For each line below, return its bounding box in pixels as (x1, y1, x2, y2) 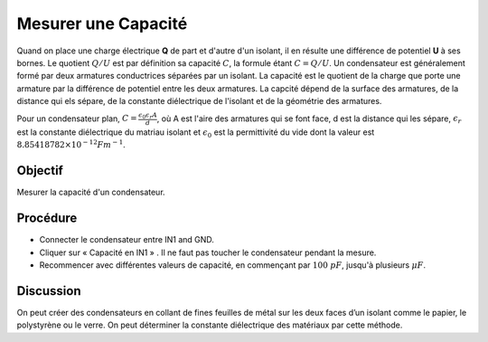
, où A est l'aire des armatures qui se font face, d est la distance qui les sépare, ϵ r (156, 113, 462, 126)
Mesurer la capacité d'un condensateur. (16, 186, 166, 198)
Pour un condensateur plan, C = (16, 113, 137, 124)
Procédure (16, 211, 78, 226)
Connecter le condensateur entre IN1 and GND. (39, 234, 214, 245)
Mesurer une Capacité (16, 14, 188, 33)
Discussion (16, 283, 81, 299)
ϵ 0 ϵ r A (138, 110, 158, 120)
